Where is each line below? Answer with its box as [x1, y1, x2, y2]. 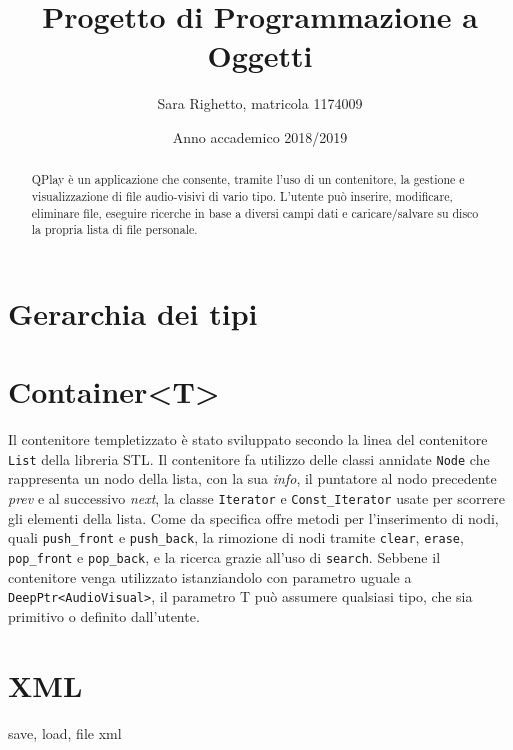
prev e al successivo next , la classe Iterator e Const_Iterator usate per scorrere [8, 488, 505, 509]
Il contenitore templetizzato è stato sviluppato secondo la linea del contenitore [8, 429, 488, 450]
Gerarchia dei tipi [8, 292, 258, 333]
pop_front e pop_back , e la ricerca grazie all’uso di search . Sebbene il [8, 546, 441, 567]
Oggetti [207, 35, 313, 76]
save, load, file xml [8, 722, 122, 743]
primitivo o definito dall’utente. [8, 605, 200, 626]
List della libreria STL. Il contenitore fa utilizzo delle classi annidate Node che [8, 448, 490, 469]
